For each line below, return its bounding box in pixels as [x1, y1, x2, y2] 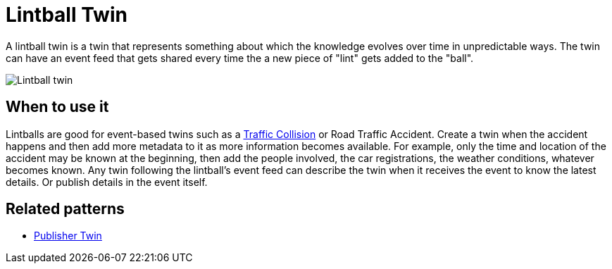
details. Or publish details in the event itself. [6, 175, 208, 188]
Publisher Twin [34, 230, 102, 242]
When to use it [6, 98, 109, 116]
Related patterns [6, 200, 125, 218]
